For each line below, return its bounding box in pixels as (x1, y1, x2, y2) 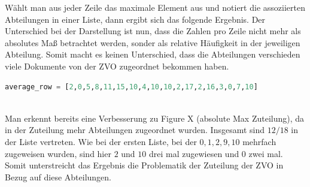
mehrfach (242, 135, 276, 147)
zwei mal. (248, 147, 283, 159)
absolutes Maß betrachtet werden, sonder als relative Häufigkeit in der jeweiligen (5, 36, 300, 49)
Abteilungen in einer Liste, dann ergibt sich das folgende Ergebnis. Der (5, 13, 266, 25)
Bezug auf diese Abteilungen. (5, 170, 111, 183)
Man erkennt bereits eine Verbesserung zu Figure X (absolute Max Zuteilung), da (5, 111, 305, 124)
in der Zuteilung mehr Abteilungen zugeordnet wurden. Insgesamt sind (5, 123, 265, 136)
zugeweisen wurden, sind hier (5, 147, 111, 159)
